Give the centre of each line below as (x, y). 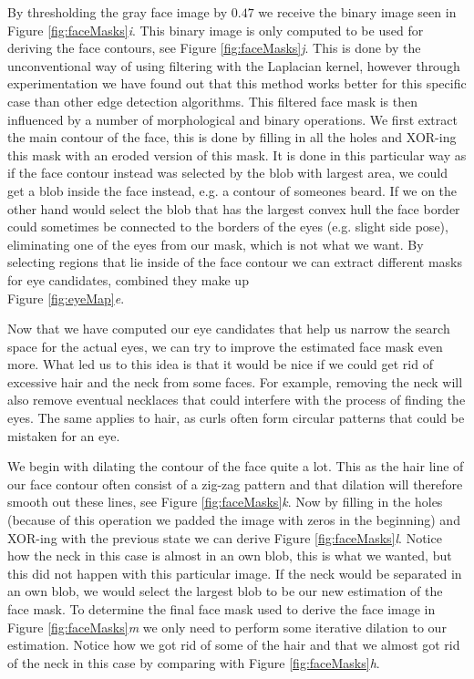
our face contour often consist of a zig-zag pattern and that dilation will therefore (235, 484)
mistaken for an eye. (64, 435)
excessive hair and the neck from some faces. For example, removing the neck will (235, 381)
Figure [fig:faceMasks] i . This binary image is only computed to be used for (216, 30)
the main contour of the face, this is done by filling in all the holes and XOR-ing (232, 137)
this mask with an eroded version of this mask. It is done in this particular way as (237, 154)
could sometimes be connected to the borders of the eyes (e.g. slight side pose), (228, 226)
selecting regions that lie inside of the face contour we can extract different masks (235, 262)
